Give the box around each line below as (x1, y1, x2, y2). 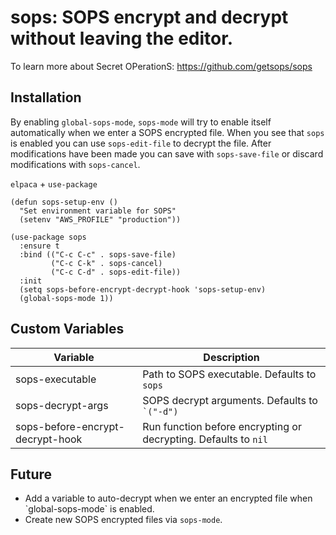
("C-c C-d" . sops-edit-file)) (50, 267, 182, 277)
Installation (10, 89, 82, 106)
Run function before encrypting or (142, 419, 302, 433)
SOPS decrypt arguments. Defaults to (142, 393, 318, 407)
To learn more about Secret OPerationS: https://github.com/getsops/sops (10, 60, 313, 72)
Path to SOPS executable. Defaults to (142, 367, 317, 381)
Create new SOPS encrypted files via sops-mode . (24, 514, 223, 526)
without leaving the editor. (10, 27, 234, 50)
